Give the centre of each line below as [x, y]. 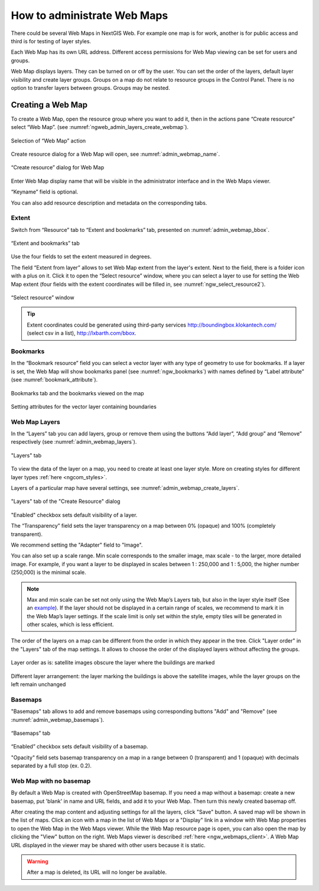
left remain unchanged [38, 685]
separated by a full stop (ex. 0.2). [51, 766]
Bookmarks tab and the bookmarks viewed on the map [77, 393]
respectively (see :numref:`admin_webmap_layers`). [74, 442]
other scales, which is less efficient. [71, 625]
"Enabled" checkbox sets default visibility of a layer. [74, 515]
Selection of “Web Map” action [48, 141]
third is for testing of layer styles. [51, 41]
